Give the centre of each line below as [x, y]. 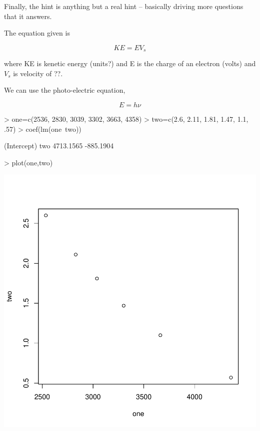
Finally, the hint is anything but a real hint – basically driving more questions [124, 6]
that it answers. [28, 16]
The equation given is [37, 33]
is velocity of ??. [38, 73]
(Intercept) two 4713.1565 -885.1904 [59, 146]
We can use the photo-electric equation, [65, 90]
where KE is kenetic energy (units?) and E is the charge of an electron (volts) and [130, 63]
